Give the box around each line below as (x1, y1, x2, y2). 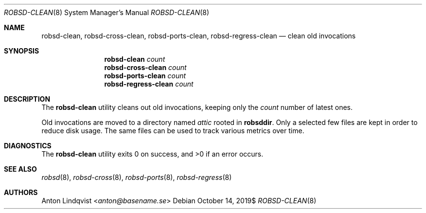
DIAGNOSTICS (4, 142, 52, 150)
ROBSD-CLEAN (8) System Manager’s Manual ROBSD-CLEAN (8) (4, 8, 210, 17)
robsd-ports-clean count (104, 71, 186, 80)
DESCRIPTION (4, 95, 51, 103)
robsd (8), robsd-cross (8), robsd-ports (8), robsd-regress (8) (41, 173, 232, 181)
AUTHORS (4, 188, 38, 196)
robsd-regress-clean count (104, 80, 194, 88)
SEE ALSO (4, 165, 37, 173)
